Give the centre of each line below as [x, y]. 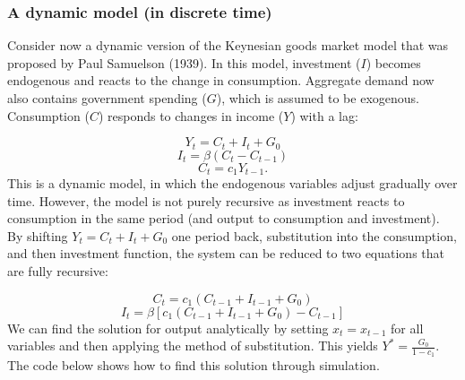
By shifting [38, 235]
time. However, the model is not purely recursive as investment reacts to [206, 200]
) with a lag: [324, 115]
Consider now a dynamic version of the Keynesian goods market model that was [228, 45]
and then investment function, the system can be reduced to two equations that [226, 253]
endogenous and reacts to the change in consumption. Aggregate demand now [221, 80]
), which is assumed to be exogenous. [318, 98]
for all [407, 328]
